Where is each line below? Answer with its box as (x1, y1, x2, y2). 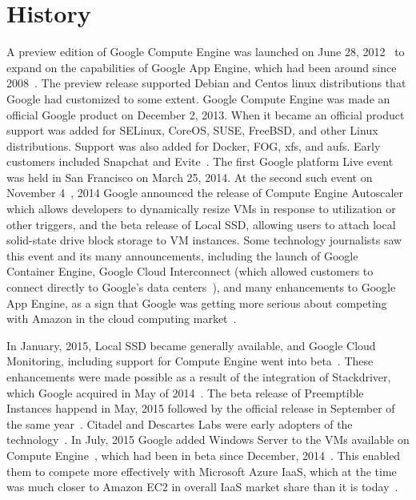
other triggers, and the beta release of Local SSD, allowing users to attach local (6, 216, 396, 232)
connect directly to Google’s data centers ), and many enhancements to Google (6, 279, 396, 296)
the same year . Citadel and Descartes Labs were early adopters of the (6, 415, 353, 432)
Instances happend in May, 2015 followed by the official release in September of (6, 400, 395, 417)
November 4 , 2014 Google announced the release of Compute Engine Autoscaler (6, 184, 403, 201)
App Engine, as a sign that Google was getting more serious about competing (6, 294, 387, 311)
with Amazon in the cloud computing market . (6, 310, 237, 327)
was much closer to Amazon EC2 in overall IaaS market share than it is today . (6, 478, 398, 495)
